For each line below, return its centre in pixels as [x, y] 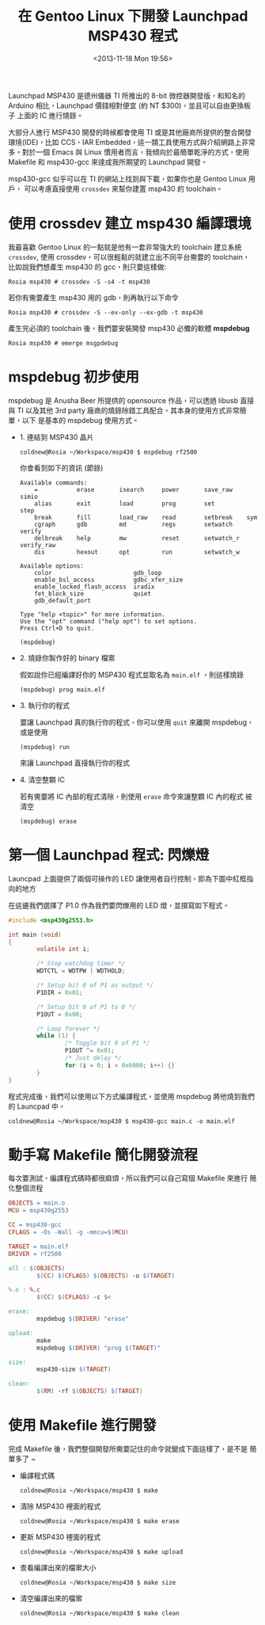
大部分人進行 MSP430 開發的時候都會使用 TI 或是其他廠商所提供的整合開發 [130, 132]
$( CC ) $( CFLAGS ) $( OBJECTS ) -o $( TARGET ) [106, 1276]
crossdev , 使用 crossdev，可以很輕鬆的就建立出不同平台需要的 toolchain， [129, 257]
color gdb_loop [98, 573]
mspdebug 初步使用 [74, 377]
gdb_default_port [62, 600]
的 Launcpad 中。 [37, 1106]
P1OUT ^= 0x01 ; [89, 1051]
